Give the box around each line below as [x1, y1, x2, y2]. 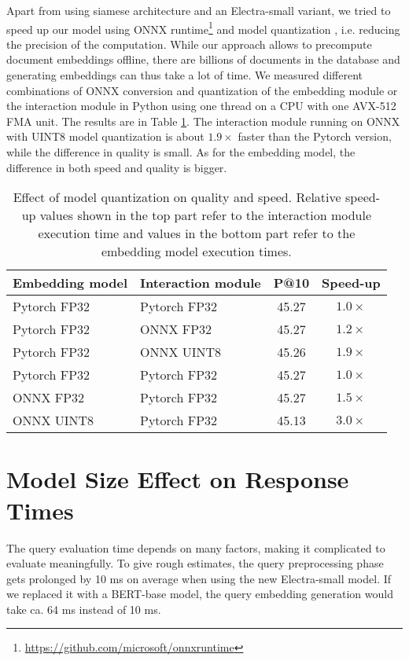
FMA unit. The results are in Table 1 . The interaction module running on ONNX [6, 112, 400, 129]
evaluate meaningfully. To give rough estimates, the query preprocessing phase [6, 555, 384, 571]
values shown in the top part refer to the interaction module [39, 206, 372, 225]
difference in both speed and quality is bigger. [6, 159, 227, 175]
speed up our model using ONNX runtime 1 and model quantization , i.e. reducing [6, 18, 400, 37]
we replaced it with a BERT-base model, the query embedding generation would [6, 586, 393, 602]
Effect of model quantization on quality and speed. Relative [13, 188, 341, 207]
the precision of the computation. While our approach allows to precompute [6, 35, 372, 52]
